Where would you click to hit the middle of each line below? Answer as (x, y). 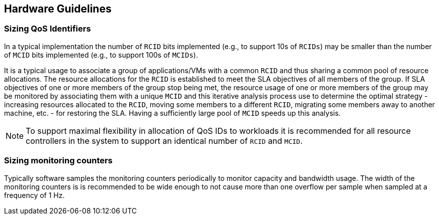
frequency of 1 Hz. (34, 195)
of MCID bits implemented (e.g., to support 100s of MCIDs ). (101, 55)
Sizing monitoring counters (58, 161)
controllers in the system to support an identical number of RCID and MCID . (164, 141)
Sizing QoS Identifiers (48, 29)
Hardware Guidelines (58, 9)
